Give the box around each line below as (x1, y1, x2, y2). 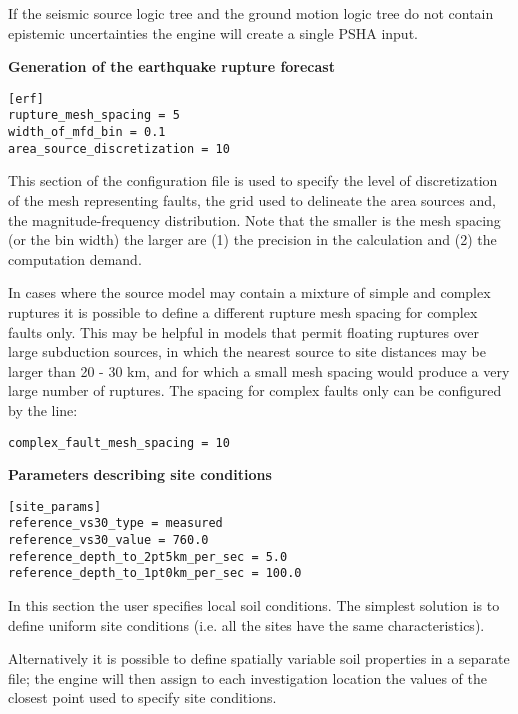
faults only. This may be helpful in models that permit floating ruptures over (8, 321, 480, 342)
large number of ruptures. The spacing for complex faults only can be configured (8, 380, 502, 401)
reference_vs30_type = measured (8, 516, 223, 531)
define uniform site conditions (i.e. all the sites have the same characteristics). (8, 614, 485, 635)
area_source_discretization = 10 (8, 141, 230, 156)
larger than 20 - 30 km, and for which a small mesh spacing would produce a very (8, 360, 510, 381)
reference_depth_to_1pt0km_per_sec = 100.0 (8, 566, 302, 581)
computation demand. (8, 248, 142, 269)
